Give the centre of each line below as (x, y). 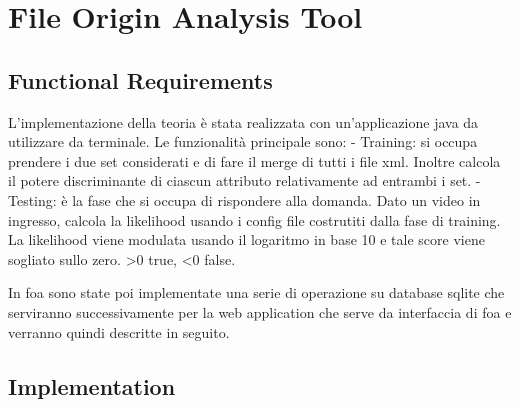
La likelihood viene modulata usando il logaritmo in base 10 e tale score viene (246, 239)
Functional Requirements (140, 79)
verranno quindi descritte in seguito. (119, 331)
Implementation (92, 385)
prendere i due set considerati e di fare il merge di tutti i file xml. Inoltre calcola (254, 160)
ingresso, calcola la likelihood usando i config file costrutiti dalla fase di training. (254, 219)
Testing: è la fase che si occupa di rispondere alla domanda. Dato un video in (244, 199)
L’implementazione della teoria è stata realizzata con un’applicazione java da (243, 121)
